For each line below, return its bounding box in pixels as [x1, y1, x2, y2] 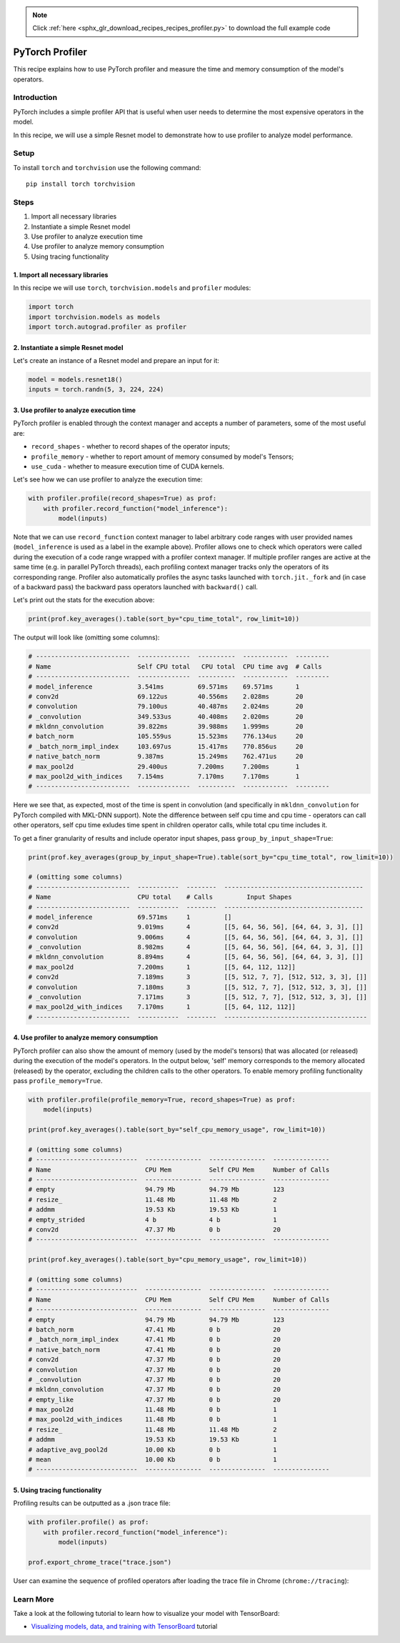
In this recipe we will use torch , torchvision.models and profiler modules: [13, 284, 251, 292]
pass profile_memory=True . [13, 1076, 103, 1085]
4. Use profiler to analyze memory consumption [13, 1033, 159, 1042]
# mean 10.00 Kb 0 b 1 [28, 1456, 277, 1464]
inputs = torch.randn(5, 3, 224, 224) [28, 386, 164, 394]
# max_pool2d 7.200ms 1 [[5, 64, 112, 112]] [28, 963, 296, 971]
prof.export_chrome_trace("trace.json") [28, 1558, 171, 1566]
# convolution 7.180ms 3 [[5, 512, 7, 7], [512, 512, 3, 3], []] [28, 983, 368, 991]
